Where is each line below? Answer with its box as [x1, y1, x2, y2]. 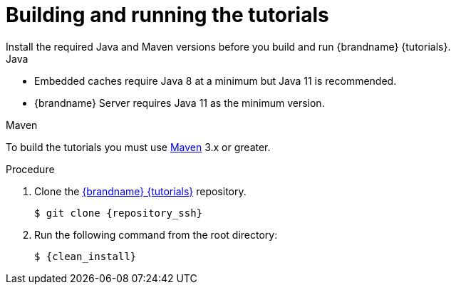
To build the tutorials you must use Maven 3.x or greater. [6, 140, 271, 153]
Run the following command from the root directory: [34, 228, 278, 241]
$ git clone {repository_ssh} [34, 207, 203, 219]
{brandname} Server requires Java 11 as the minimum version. [34, 96, 325, 109]
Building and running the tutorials [6, 3, 329, 27]
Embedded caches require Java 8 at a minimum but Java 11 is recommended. [34, 74, 397, 87]
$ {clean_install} [34, 250, 137, 262]
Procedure [6, 162, 55, 175]
